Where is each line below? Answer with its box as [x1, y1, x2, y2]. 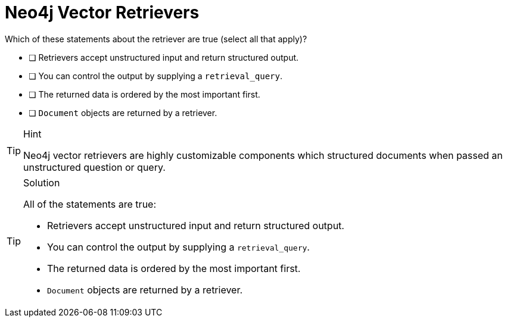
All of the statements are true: [23, 198, 157, 210]
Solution [23, 176, 60, 189]
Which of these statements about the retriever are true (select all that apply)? [5, 33, 307, 44]
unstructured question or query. [23, 161, 166, 173]
